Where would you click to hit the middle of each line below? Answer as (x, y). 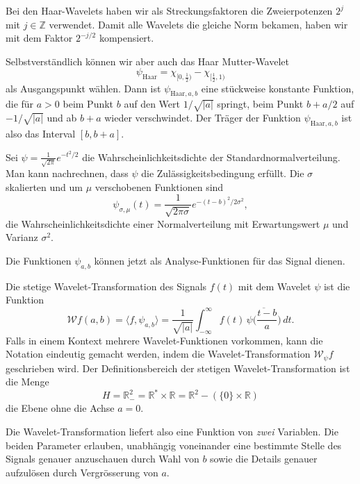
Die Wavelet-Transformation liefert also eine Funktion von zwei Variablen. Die (172, 432)
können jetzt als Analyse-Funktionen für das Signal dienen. (220, 261)
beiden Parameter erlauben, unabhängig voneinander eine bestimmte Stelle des (174, 445)
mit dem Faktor (39, 38)
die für (20, 104)
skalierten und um (44, 186)
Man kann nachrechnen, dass (67, 173)
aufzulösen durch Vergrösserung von (82, 472)
